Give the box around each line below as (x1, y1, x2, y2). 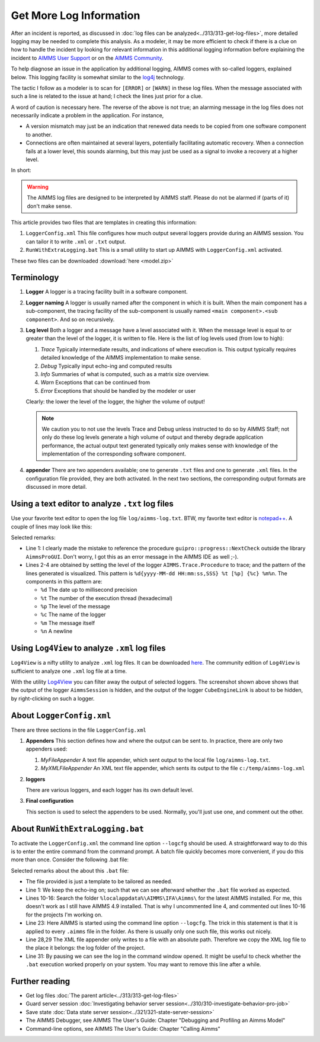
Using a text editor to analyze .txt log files (11, 499, 174, 509)
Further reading (11, 976, 71, 986)
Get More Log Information (11, 9, 140, 22)
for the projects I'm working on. (25, 911, 103, 918)
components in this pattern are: (25, 578, 103, 585)
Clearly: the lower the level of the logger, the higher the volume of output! (25, 398, 205, 405)
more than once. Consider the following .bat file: (11, 856, 129, 863)
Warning (27, 183, 49, 190)
